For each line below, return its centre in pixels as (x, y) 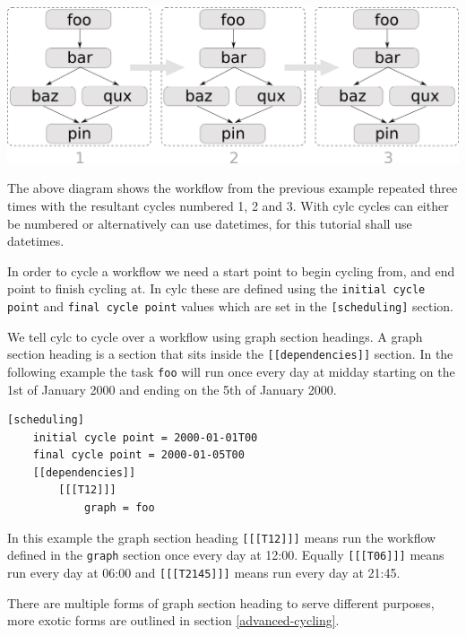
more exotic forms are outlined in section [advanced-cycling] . (173, 620)
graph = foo (119, 508)
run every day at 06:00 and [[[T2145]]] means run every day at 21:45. (204, 572)
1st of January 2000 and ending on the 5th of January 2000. (172, 389)
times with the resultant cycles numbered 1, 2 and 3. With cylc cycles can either (228, 205)
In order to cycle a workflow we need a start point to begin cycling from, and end (231, 270)
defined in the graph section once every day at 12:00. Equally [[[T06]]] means (226, 555)
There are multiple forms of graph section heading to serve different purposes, (221, 602)
